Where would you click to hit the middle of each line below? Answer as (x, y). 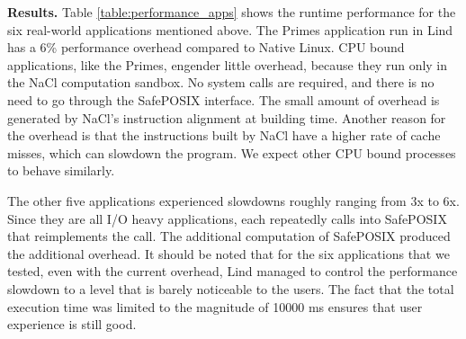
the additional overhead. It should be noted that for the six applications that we (229, 253)
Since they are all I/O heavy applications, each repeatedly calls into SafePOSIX (227, 218)
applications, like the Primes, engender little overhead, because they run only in (228, 64)
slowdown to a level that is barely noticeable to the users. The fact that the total (231, 288)
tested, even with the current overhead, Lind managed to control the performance (233, 271)
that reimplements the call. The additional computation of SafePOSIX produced (229, 236)
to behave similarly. (61, 170)
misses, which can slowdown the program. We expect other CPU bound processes (232, 152)
